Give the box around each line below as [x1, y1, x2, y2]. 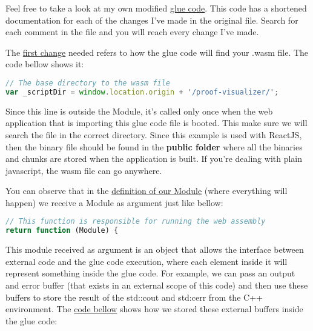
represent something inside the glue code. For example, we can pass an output [5, 267, 295, 279]
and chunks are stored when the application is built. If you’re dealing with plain [5, 152, 303, 165]
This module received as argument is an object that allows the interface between [5, 243, 304, 256]
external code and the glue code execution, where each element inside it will [5, 255, 288, 267]
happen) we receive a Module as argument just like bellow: [5, 196, 223, 209]
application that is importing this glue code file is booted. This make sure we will [5, 116, 308, 129]
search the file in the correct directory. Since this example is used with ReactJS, [5, 128, 302, 141]
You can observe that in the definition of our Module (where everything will [5, 184, 288, 197]
